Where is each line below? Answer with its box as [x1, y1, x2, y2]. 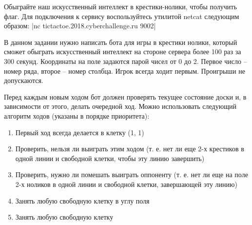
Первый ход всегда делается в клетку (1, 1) [15, 127, 144, 137]
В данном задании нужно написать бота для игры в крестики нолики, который [4, 37, 237, 47]
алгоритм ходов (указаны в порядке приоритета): [4, 110, 150, 121]
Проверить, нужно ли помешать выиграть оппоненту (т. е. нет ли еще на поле [15, 169, 248, 180]
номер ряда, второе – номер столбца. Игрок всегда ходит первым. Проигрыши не [4, 65, 245, 76]
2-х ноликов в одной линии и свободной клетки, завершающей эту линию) [15, 179, 237, 189]
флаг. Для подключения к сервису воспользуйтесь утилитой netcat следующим [4, 11, 239, 21]
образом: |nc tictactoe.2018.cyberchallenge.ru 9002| [4, 20, 156, 31]
